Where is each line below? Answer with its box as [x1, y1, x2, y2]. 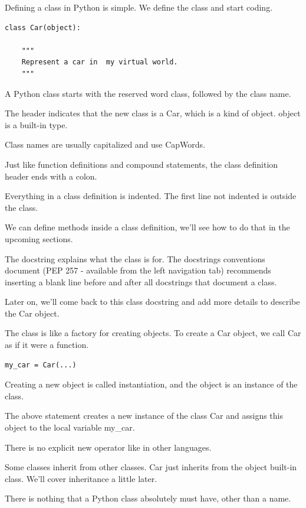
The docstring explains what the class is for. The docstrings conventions [5, 252, 265, 265]
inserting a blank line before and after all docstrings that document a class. [5, 275, 277, 288]
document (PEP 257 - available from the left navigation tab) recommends [5, 264, 271, 276]
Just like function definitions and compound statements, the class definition [5, 158, 278, 170]
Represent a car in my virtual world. [21, 58, 178, 67]
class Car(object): [5, 23, 81, 32]
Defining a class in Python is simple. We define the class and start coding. [5, 1, 273, 13]
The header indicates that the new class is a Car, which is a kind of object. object [5, 107, 301, 119]
